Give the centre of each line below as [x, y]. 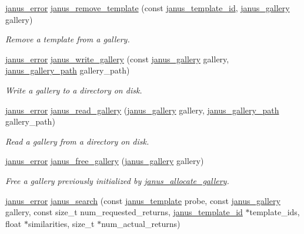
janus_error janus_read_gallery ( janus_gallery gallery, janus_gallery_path [142, 110]
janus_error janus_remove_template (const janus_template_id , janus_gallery [148, 8]
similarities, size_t [61, 223]
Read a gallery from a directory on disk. [77, 141]
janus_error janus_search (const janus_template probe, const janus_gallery [143, 200]
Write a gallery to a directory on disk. [74, 90]
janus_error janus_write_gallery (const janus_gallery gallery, [117, 58]
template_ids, [275, 212]
